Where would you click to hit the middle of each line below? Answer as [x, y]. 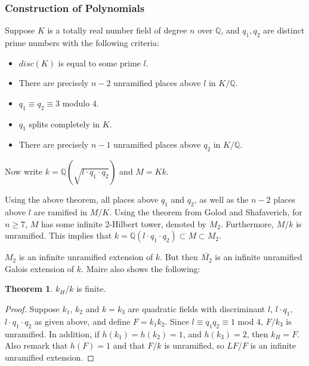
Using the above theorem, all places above [82, 199]
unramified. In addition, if [52, 333]
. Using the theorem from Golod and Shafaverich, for [206, 211]
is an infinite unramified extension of [86, 257]
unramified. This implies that [58, 235]
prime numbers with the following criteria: [82, 43]
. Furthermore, [247, 223]
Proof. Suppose [32, 308]
